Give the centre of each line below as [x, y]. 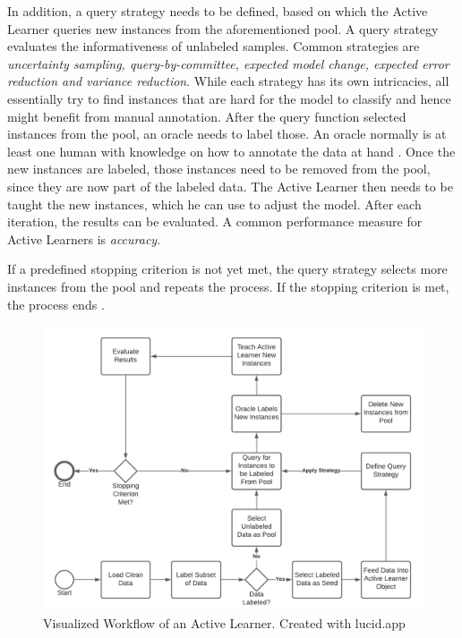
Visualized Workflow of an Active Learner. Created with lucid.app [224, 622]
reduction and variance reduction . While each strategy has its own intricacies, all [228, 81]
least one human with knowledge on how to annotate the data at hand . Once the [231, 151]
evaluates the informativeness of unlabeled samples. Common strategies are [214, 46]
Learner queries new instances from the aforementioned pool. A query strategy [223, 28]
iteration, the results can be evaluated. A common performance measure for [215, 221]
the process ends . [56, 304]
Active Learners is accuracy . [84, 238]
